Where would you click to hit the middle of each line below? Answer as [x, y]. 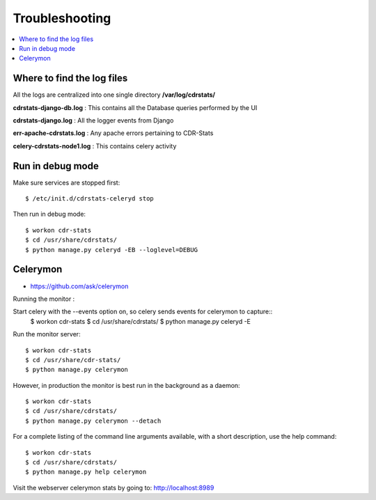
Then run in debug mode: [49, 214]
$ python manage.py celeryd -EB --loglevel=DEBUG [112, 250]
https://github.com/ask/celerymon [79, 286]
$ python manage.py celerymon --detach [93, 421]
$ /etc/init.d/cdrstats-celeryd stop [90, 199]
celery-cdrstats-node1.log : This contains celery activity [95, 146]
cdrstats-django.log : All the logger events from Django [93, 120]
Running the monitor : [44, 299]
